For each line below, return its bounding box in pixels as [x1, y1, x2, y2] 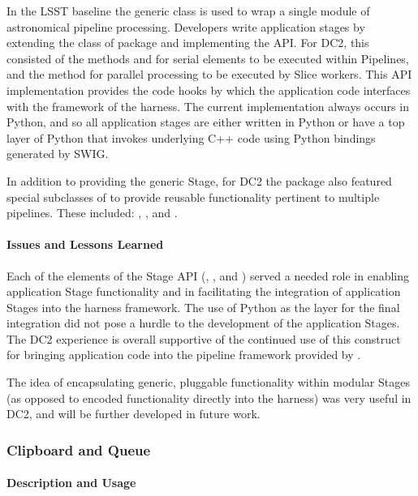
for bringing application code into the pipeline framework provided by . [6, 346, 361, 363]
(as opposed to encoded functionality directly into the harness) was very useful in [6, 389, 412, 406]
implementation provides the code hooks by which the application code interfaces [6, 81, 411, 98]
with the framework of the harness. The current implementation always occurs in [6, 97, 409, 114]
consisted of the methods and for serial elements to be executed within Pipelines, [6, 49, 409, 66]
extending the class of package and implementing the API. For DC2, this [6, 34, 369, 51]
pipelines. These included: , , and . [6, 204, 178, 221]
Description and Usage [6, 474, 136, 491]
